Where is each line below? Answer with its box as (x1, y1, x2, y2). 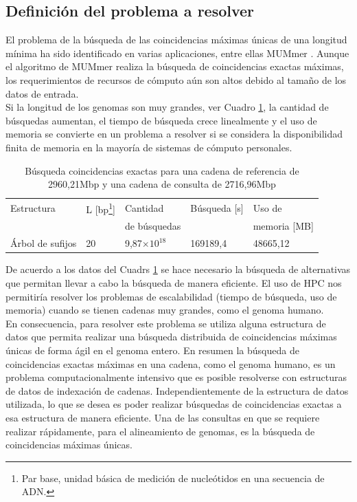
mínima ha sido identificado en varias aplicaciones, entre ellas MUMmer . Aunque (5, 45, 349, 60)
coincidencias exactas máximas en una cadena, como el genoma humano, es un (5, 356, 336, 371)
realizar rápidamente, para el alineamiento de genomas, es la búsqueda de (5, 424, 315, 438)
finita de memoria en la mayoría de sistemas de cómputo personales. (5, 140, 292, 154)
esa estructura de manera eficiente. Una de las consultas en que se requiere (5, 410, 320, 424)
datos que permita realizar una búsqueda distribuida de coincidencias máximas (5, 329, 337, 344)
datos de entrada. (5, 86, 79, 100)
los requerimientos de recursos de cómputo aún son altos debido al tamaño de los (5, 72, 347, 87)
